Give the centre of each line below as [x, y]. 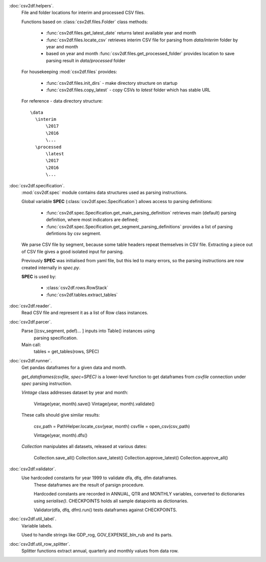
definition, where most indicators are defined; [92, 220]
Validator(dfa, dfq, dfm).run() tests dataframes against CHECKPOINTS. [105, 510]
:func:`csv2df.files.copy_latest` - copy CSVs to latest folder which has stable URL [128, 90]
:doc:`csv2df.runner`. [31, 360]
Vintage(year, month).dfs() [61, 435]
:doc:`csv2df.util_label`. [33, 519]
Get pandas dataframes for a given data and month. [74, 368]
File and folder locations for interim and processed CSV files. [83, 13]
